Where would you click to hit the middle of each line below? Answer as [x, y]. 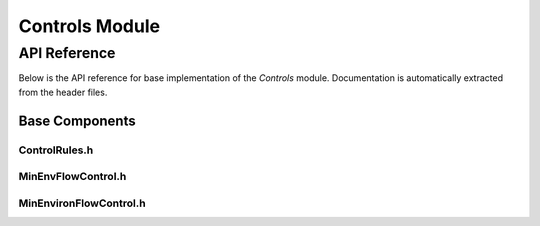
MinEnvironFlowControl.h [82, 203]
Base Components [77, 120]
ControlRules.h [56, 150]
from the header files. [63, 92]
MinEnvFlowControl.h [72, 177]
